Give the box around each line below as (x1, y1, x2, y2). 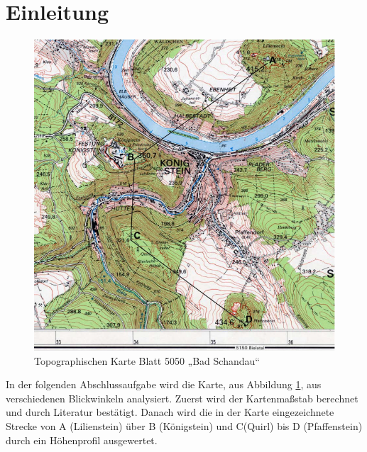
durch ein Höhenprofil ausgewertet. (6, 432, 158, 447)
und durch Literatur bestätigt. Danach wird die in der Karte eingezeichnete (6, 405, 334, 419)
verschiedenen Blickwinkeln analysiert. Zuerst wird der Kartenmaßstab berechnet (6, 390, 358, 405)
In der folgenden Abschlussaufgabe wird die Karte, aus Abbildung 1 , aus (6, 377, 322, 392)
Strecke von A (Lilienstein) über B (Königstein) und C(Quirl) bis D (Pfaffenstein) (6, 419, 363, 434)
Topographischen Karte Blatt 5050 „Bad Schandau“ (34, 353, 260, 368)
